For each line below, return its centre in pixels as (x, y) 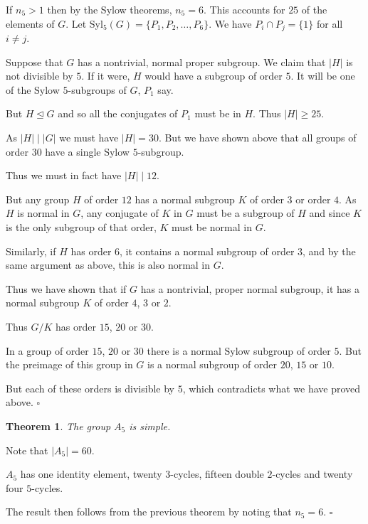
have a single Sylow (87, 151)
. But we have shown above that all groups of (257, 138)
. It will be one (323, 76)
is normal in (43, 213)
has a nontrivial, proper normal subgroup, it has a (250, 288)
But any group (38, 199)
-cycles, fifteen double (217, 474)
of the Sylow (33, 89)
